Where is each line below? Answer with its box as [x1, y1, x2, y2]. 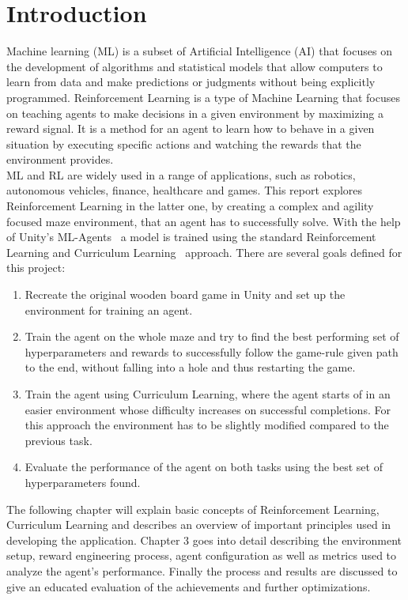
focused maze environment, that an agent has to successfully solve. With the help [6, 213, 401, 229]
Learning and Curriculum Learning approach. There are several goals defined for [6, 243, 402, 260]
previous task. [25, 432, 93, 448]
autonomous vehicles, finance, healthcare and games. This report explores [6, 182, 363, 198]
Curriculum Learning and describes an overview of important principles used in [6, 516, 391, 533]
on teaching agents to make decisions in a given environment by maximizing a [6, 104, 384, 121]
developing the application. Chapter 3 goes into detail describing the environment [6, 531, 402, 548]
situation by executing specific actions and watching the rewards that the [6, 135, 361, 152]
